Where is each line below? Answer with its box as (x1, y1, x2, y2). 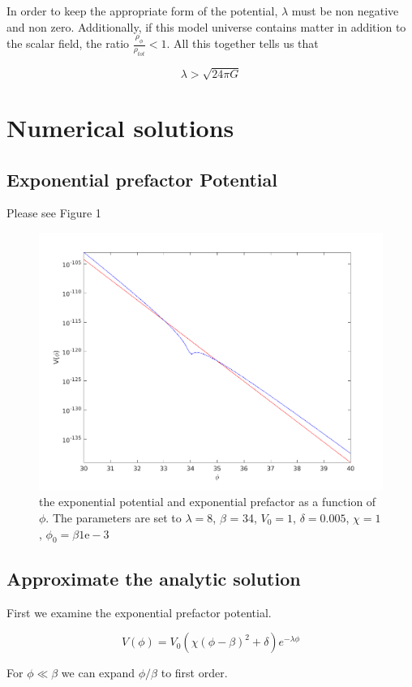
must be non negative (291, 2, 399, 19)
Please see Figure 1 (6, 204, 101, 221)
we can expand (61, 664, 135, 681)
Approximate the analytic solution (6, 565, 301, 590)
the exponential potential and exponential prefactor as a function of (39, 493, 376, 510)
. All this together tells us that (166, 35, 319, 52)
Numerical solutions (6, 110, 234, 144)
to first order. (161, 664, 228, 681)
